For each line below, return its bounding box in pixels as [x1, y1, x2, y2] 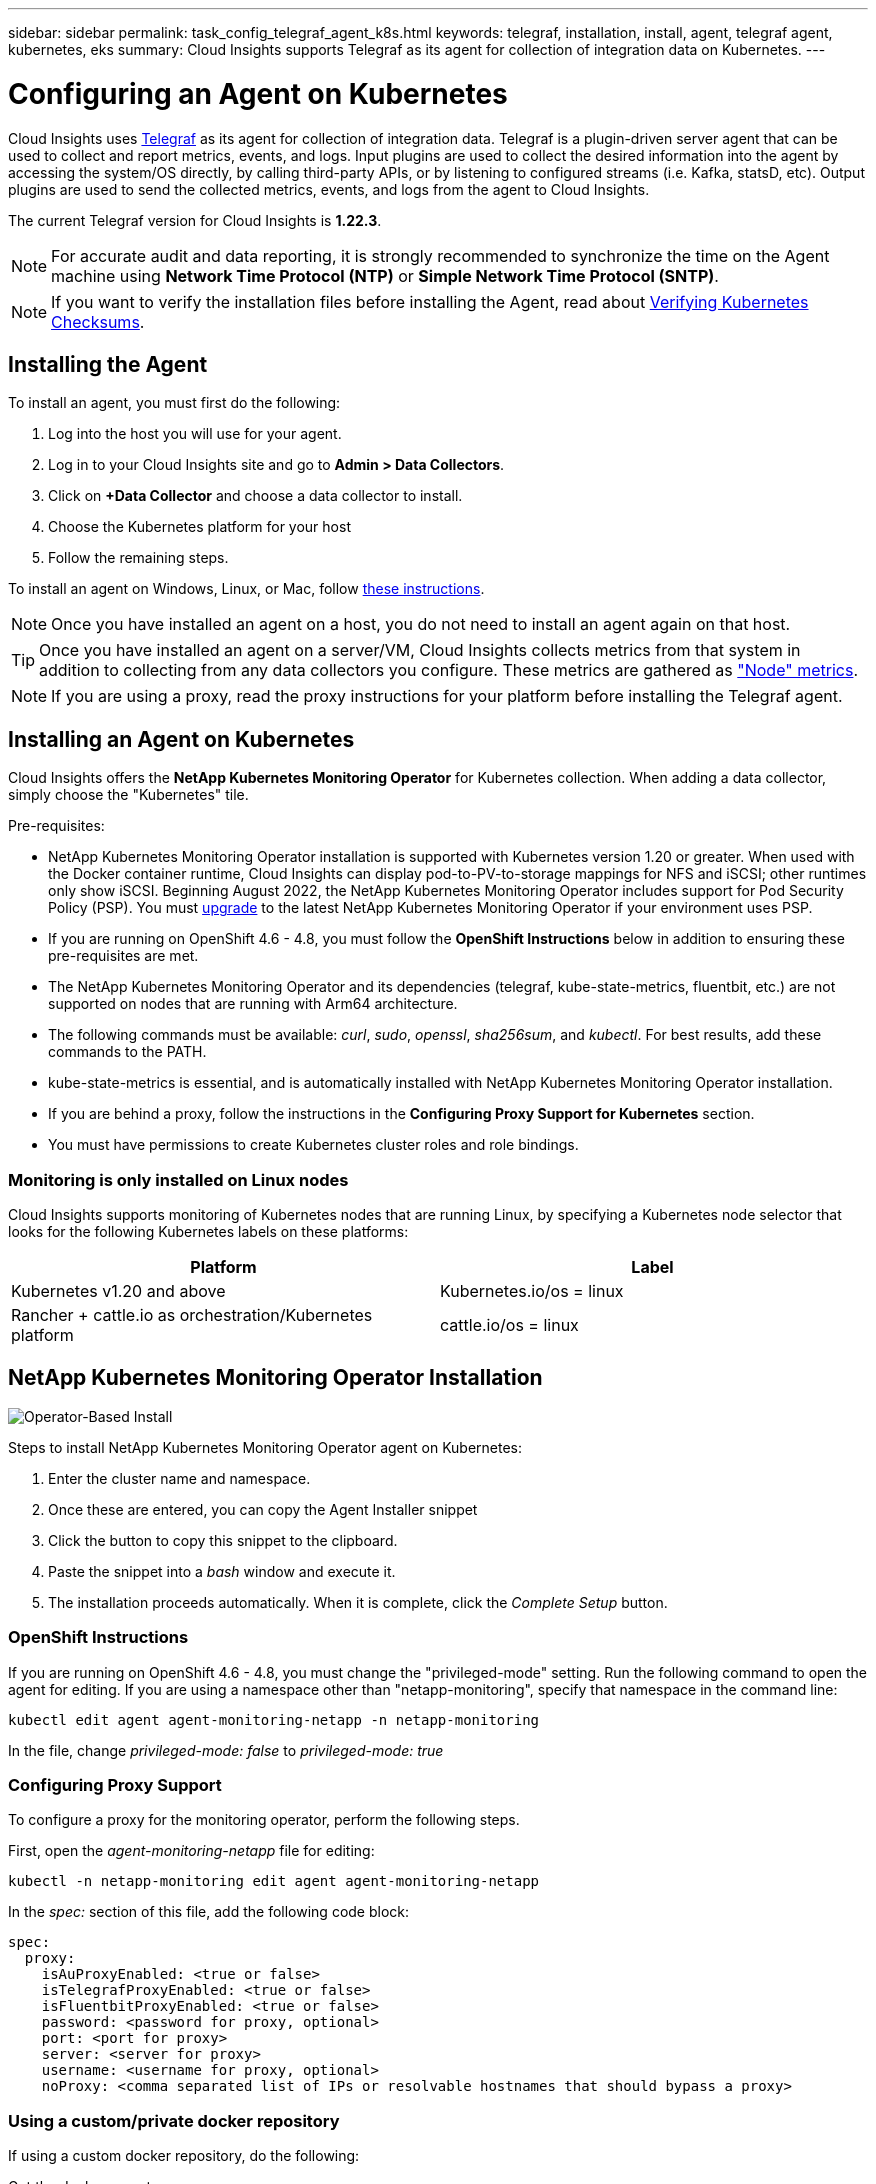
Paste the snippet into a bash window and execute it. [48, 1562, 396, 1580]
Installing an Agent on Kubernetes [8, 726, 355, 752]
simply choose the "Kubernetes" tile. [8, 786, 249, 804]
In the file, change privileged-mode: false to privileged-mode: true [8, 1741, 444, 1759]
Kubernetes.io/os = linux [440, 1280, 624, 1301]
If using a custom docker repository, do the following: [8, 2147, 360, 2165]
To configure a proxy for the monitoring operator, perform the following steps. [8, 1811, 520, 1829]
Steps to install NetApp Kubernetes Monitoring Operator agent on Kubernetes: [8, 1438, 523, 1456]
